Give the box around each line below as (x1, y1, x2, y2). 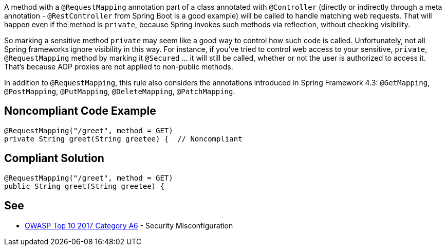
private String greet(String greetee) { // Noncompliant (4, 134, 243, 143)
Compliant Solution (4, 152, 104, 165)
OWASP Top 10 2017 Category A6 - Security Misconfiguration (25, 221, 233, 230)
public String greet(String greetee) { (4, 182, 164, 190)
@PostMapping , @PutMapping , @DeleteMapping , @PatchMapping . (4, 87, 235, 96)
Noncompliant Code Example (4, 104, 156, 118)
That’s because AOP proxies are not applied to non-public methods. (4, 62, 233, 71)
